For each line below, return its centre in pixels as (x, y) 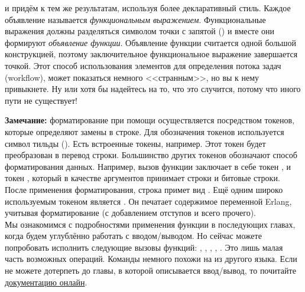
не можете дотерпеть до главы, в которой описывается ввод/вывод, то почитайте (150, 270)
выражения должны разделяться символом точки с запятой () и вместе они (140, 31)
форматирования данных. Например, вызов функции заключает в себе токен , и (148, 166)
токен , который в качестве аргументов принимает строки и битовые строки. (142, 178)
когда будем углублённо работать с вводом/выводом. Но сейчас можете (133, 236)
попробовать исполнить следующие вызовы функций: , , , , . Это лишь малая (144, 247)
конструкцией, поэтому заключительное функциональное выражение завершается (151, 54)
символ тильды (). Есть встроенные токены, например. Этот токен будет (135, 143)
